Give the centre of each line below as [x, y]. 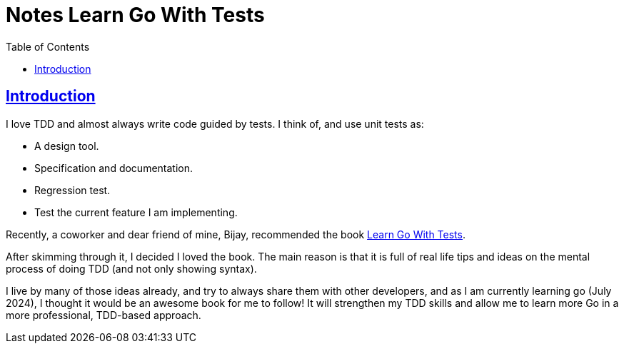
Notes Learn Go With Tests [135, 15]
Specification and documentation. [114, 168]
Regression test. [72, 190]
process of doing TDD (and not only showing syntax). [131, 268]
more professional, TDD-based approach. [104, 315]
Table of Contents [48, 46]
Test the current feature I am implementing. [136, 212]
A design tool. [67, 146]
